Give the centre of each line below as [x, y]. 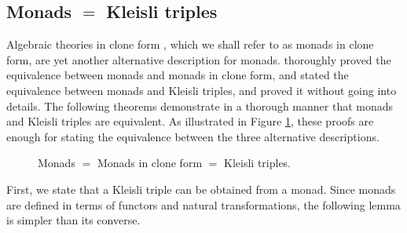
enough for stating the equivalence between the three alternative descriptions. [193, 136]
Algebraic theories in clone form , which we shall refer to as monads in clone [190, 44]
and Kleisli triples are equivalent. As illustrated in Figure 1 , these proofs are [190, 121]
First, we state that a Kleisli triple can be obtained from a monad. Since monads [201, 189]
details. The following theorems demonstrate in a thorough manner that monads [200, 106]
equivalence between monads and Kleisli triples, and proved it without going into [202, 90]
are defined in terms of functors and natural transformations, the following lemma [203, 204]
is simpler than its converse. [73, 220]
